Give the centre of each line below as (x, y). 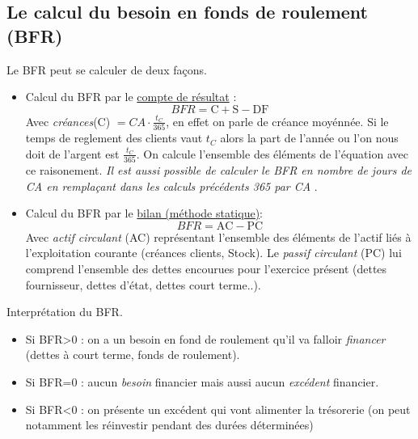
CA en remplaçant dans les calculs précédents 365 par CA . (171, 186)
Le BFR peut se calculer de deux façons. (107, 69)
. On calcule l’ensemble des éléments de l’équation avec (272, 153)
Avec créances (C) (68, 121)
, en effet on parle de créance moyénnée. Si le (277, 121)
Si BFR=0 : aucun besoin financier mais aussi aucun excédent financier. (202, 381)
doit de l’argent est (72, 153)
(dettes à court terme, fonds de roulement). (133, 355)
